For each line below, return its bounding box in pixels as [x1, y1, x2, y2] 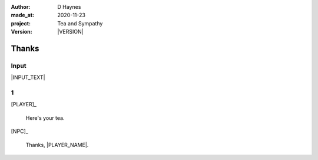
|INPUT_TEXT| [11, 74, 45, 81]
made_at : [11, 12, 35, 19]
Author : [11, 4, 31, 10]
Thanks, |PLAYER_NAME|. [25, 141, 89, 148]
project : [11, 19, 31, 27]
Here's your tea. [25, 114, 65, 121]
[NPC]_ [11, 128, 29, 135]
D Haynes [57, 4, 81, 10]
